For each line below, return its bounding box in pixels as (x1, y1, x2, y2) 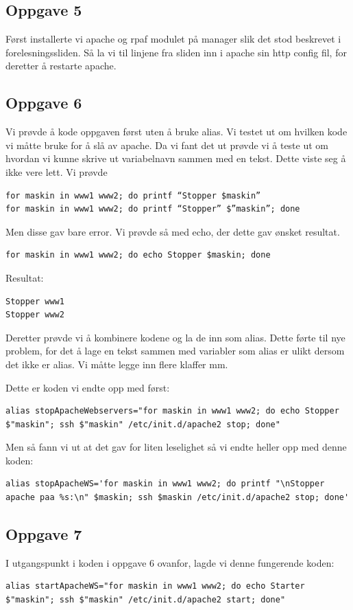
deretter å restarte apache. (5, 58, 117, 73)
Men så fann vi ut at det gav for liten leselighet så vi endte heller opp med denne (5, 440, 347, 454)
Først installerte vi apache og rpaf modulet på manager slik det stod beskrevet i (5, 32, 341, 46)
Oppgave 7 (5, 523, 82, 545)
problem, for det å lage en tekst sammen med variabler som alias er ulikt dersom (5, 343, 345, 358)
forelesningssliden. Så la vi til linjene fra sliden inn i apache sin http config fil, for (5, 45, 347, 59)
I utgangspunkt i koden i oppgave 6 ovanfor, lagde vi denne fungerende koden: (5, 555, 334, 569)
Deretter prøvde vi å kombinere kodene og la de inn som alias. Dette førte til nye (5, 330, 345, 344)
